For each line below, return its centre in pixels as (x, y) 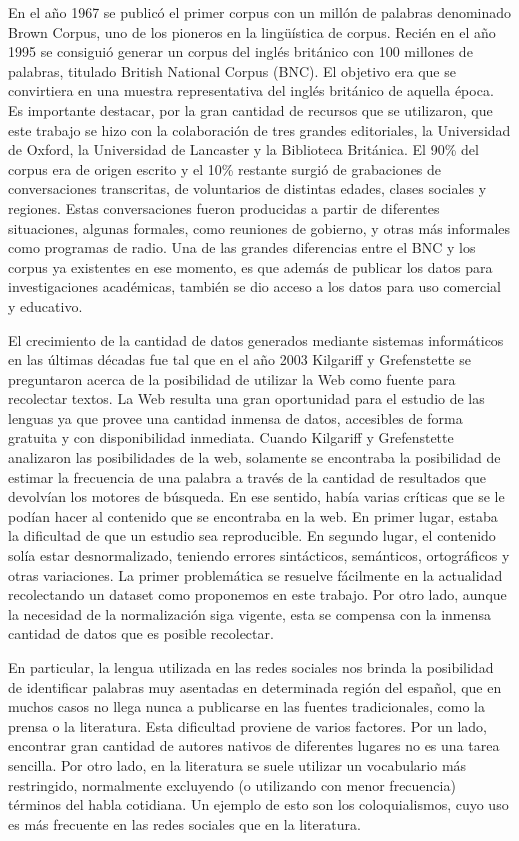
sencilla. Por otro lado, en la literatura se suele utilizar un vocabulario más (237, 764)
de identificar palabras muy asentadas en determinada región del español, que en (255, 686)
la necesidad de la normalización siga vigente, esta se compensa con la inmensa (250, 613)
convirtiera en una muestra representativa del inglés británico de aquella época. (251, 90)
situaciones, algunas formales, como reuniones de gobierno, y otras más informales (259, 227)
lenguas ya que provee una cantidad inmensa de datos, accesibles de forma (235, 417)
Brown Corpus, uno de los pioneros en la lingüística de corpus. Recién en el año (252, 31)
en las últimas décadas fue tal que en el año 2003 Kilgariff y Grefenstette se (239, 359)
